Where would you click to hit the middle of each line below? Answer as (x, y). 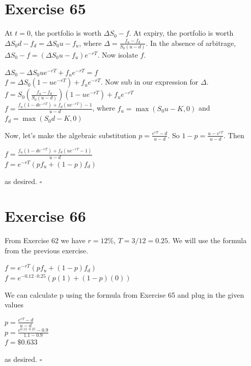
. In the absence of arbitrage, (191, 43)
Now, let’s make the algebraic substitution (71, 135)
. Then (234, 135)
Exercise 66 (45, 216)
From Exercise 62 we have (45, 240)
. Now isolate (118, 55)
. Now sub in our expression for (149, 82)
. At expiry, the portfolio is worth (181, 33)
